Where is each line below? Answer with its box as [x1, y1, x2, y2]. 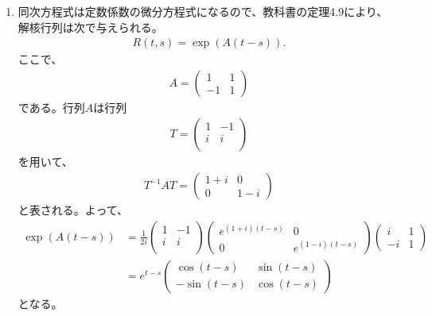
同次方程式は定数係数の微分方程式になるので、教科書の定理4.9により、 [18, 3, 388, 19]
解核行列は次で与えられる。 [18, 18, 163, 35]
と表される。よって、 [18, 202, 128, 218]
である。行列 [18, 98, 85, 115]
